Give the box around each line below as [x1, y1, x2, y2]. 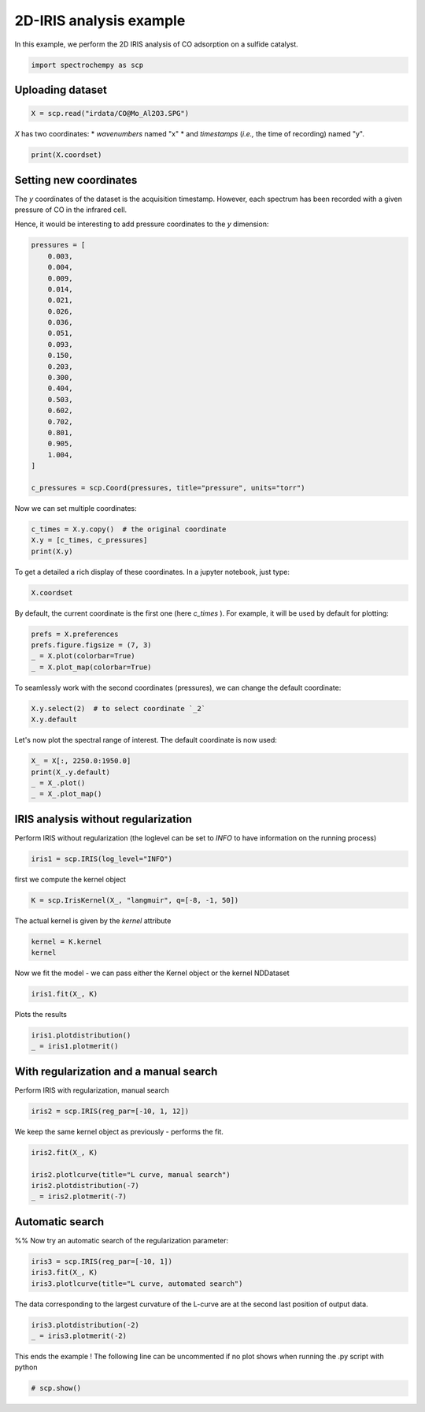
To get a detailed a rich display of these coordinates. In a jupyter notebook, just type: [14, 567, 290, 576]
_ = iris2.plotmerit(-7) [31, 1192, 128, 1202]
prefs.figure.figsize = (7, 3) [31, 641, 153, 650]
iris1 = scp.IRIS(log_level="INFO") [31, 854, 173, 863]
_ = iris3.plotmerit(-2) [31, 1332, 128, 1340]
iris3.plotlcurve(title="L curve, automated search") [31, 1279, 243, 1288]
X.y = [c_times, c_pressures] [31, 536, 148, 545]
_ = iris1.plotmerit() [31, 1041, 119, 1051]
